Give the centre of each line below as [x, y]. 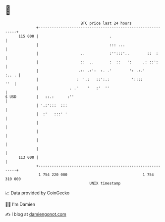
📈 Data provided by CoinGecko [37, 193]
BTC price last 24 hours [106, 23]
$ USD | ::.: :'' [40, 97]
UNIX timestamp [105, 183]
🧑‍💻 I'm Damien [20, 204]
